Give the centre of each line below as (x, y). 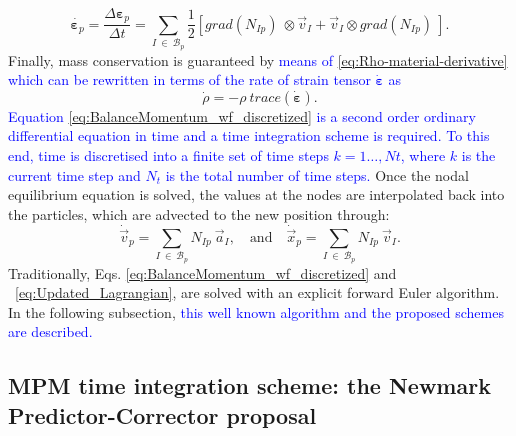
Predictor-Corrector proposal (162, 414)
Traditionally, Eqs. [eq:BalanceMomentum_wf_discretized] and (202, 272)
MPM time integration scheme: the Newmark (249, 385)
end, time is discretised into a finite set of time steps (168, 155)
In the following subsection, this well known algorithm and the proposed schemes (256, 311)
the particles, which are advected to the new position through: (199, 213)
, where (423, 155)
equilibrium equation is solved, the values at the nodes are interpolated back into (256, 194)
